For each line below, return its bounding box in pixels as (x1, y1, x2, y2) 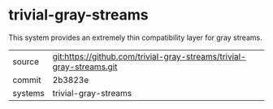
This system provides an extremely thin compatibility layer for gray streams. (8, 33, 262, 42)
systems (12, 87, 45, 98)
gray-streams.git (52, 61, 118, 72)
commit (12, 74, 41, 85)
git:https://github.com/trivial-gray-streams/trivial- (52, 50, 246, 62)
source (12, 55, 39, 67)
